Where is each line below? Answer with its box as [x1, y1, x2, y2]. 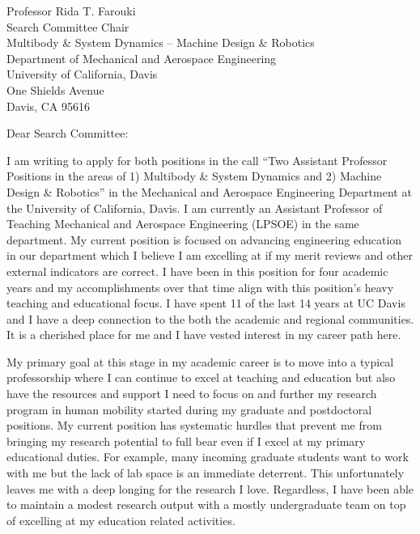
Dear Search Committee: [6, 125, 129, 142]
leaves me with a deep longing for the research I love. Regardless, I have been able [6, 480, 414, 497]
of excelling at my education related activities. [6, 511, 235, 528]
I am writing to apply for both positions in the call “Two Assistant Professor [6, 151, 388, 168]
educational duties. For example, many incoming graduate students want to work [6, 448, 409, 465]
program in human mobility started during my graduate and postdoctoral [6, 400, 372, 417]
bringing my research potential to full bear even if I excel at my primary [6, 432, 366, 449]
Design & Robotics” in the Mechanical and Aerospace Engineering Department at [6, 183, 412, 200]
